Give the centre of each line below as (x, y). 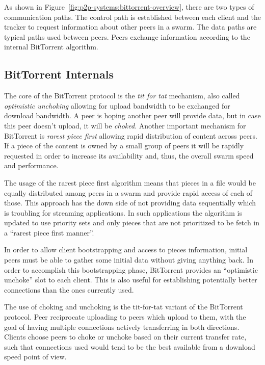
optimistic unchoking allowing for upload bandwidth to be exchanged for (117, 105)
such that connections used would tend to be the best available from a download (130, 346)
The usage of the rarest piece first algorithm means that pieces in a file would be (130, 182)
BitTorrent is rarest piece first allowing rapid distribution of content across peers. (131, 135)
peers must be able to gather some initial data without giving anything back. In (129, 260)
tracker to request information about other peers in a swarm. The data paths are (130, 27)
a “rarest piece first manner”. (49, 232)
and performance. (31, 165)
